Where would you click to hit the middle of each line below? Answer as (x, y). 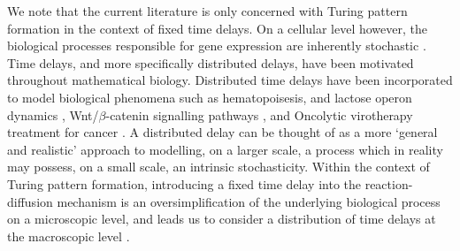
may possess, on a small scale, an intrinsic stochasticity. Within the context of (218, 167)
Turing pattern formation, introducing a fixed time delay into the (184, 183)
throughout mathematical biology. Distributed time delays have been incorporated (230, 80)
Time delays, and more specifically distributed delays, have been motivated (211, 62)
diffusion (30, 201)
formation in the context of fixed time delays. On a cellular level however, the (218, 28)
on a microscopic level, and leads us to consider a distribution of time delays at (222, 219)
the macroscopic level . (69, 236)
